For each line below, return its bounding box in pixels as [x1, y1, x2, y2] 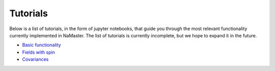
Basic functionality [22, 42, 61, 48]
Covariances [22, 56, 49, 62]
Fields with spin [22, 49, 56, 55]
